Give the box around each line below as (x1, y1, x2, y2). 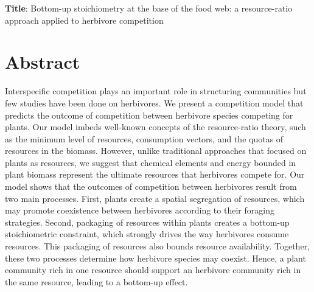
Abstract (5, 49, 80, 74)
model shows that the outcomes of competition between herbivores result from (5, 180, 297, 193)
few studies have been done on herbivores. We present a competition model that (5, 96, 304, 109)
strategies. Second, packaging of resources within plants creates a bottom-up (5, 215, 290, 228)
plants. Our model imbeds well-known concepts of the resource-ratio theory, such (5, 120, 306, 133)
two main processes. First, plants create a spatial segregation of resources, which (5, 192, 305, 204)
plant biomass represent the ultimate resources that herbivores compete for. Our (5, 168, 305, 181)
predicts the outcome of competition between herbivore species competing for (5, 108, 293, 121)
